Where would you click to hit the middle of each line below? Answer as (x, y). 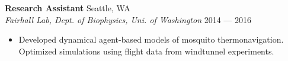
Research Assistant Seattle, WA (68, 8)
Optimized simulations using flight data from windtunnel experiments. (146, 51)
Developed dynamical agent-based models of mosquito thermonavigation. (151, 39)
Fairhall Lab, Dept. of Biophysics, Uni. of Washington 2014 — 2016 (128, 19)
